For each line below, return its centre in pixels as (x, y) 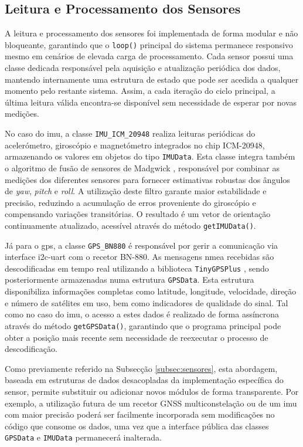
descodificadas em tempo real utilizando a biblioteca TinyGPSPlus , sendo (137, 268)
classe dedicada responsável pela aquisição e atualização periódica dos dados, (143, 68)
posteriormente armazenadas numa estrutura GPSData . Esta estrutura (130, 280)
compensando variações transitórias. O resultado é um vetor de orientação (138, 214)
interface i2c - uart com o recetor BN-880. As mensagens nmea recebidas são (139, 257)
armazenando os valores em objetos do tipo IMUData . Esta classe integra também (150, 156)
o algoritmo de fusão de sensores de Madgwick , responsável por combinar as (142, 167)
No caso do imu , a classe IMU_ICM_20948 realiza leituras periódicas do (130, 133)
